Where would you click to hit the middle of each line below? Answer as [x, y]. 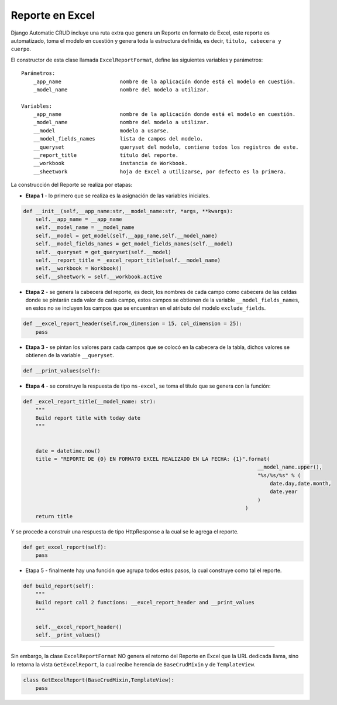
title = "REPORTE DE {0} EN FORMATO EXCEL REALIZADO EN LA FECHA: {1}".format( [153, 459]
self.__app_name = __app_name [79, 219]
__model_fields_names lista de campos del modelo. [118, 139]
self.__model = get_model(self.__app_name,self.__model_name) [126, 235]
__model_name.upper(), [290, 467]
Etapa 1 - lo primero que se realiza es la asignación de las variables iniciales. [118, 196]
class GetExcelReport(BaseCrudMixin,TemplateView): [99, 680]
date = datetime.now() [68, 451]
